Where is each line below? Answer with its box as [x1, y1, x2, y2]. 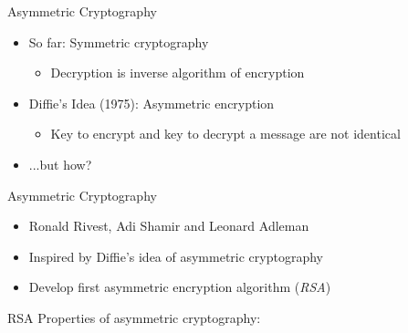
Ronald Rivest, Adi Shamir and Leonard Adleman [28, 216, 309, 235]
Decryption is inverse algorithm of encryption [50, 63, 305, 82]
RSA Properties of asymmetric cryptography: [7, 307, 261, 327]
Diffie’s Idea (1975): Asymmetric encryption [28, 93, 275, 112]
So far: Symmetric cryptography [28, 32, 209, 51]
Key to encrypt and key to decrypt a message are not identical [50, 124, 401, 143]
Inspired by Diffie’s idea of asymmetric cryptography [28, 246, 323, 265]
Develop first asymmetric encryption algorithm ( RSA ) [28, 277, 331, 297]
